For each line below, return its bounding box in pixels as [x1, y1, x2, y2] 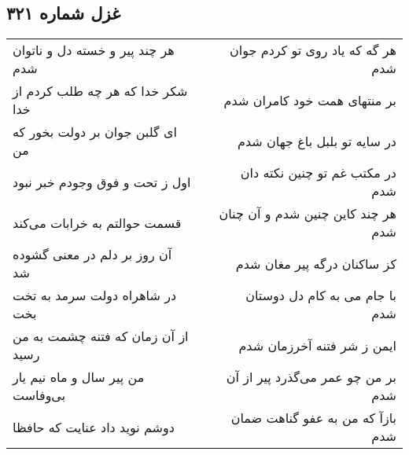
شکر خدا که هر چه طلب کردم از [13, 82, 188, 101]
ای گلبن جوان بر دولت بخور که [13, 123, 177, 141]
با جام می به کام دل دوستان [245, 286, 396, 305]
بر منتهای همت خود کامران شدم [223, 90, 396, 109]
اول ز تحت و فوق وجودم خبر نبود [13, 172, 191, 191]
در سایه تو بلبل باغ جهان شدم [237, 131, 396, 150]
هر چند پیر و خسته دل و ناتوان [13, 41, 175, 60]
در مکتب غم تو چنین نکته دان [240, 163, 396, 182]
